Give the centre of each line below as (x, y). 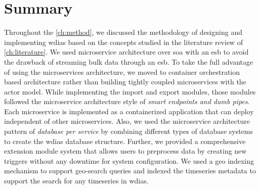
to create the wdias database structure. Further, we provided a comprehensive (125, 141)
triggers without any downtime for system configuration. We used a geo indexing (129, 160)
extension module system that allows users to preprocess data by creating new (125, 151)
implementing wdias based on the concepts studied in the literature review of (124, 42)
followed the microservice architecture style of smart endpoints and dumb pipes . (127, 101)
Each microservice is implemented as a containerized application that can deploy (129, 111)
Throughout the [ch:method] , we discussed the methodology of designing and (123, 32)
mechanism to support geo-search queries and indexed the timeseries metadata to (130, 171)
